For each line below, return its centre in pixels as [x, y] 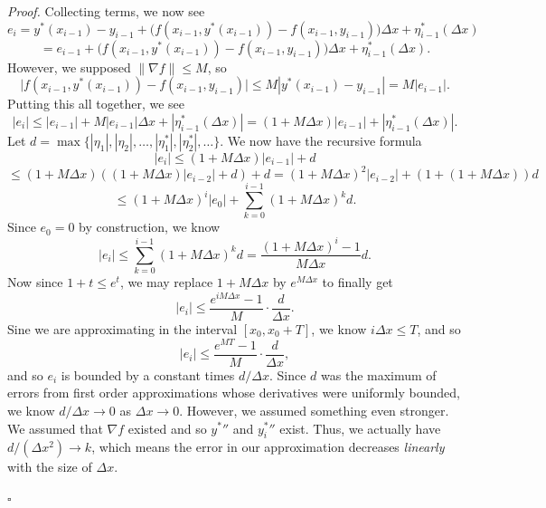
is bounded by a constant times [148, 374]
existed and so [167, 428]
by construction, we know [150, 227]
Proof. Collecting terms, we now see [106, 11]
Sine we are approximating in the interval [122, 329]
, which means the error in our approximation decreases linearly [268, 447]
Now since [35, 282]
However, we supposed [69, 67]
